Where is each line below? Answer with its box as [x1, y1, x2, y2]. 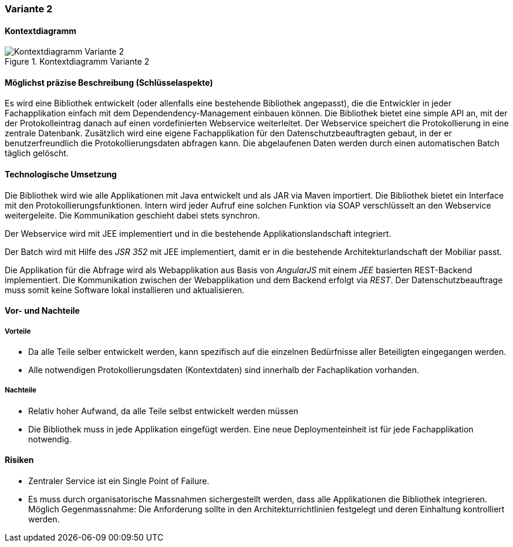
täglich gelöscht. [5, 148, 69, 159]
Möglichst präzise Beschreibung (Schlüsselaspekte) [5, 77, 213, 88]
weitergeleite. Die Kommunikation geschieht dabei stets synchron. [5, 210, 260, 220]
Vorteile [5, 327, 31, 335]
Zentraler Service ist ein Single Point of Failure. [28, 476, 210, 486]
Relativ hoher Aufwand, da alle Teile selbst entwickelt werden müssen [28, 405, 299, 416]
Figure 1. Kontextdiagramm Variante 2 [5, 56, 150, 67]
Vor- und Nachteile [5, 306, 80, 316]
